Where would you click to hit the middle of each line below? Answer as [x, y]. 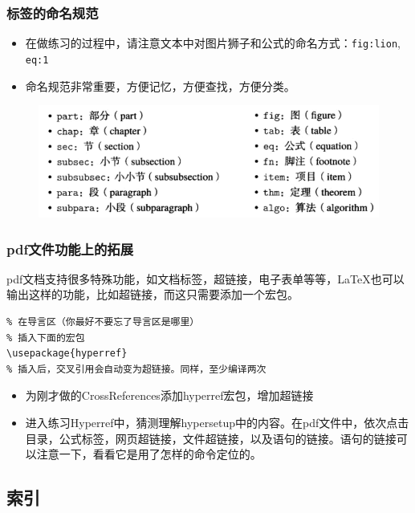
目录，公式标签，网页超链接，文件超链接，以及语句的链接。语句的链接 [211, 438]
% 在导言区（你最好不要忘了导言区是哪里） [103, 322]
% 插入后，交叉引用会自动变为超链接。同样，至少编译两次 [136, 369]
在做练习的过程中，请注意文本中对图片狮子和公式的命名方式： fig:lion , [213, 43]
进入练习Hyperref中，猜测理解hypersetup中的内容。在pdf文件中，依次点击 [217, 422]
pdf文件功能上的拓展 [70, 248]
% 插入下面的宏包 [46, 338]
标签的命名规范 [53, 12]
